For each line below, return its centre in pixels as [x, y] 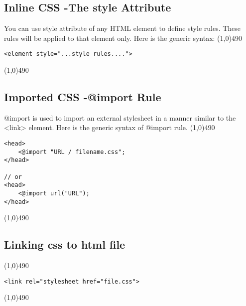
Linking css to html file [65, 244]
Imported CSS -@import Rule [83, 97]
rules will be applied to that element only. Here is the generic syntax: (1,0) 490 [123, 38]
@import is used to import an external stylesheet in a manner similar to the [120, 117]
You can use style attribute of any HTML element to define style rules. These [123, 28]
